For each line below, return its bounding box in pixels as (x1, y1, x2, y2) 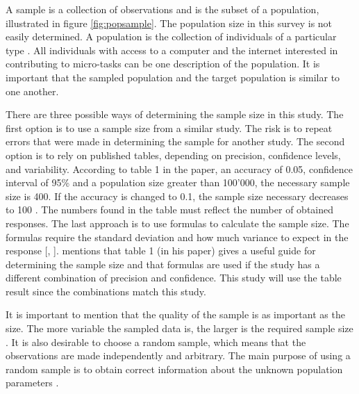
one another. (6, 83, 59, 98)
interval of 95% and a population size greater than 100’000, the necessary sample (6, 175, 350, 190)
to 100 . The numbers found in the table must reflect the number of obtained (6, 202, 334, 217)
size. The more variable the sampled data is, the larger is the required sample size (6, 321, 353, 336)
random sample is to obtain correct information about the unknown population (6, 361, 343, 376)
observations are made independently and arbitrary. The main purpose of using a (6, 348, 351, 363)
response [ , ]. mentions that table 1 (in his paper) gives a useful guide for (6, 243, 316, 258)
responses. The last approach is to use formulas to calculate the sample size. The (6, 215, 349, 230)
